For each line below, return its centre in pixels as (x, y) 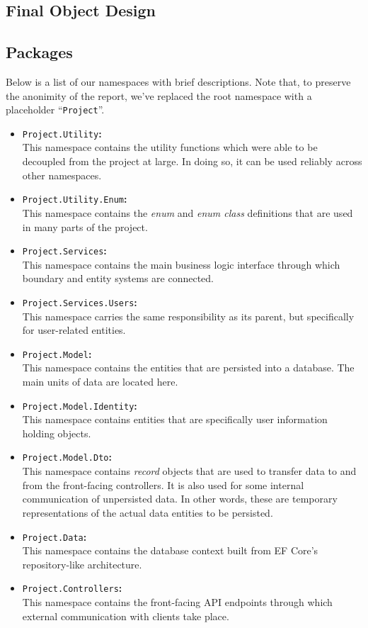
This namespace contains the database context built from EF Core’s (170, 550)
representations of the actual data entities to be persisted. (148, 512)
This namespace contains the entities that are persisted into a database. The (188, 368)
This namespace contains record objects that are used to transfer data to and (189, 471)
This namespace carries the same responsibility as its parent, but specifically (188, 316)
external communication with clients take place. (126, 616)
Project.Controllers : (72, 588)
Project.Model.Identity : (80, 405)
